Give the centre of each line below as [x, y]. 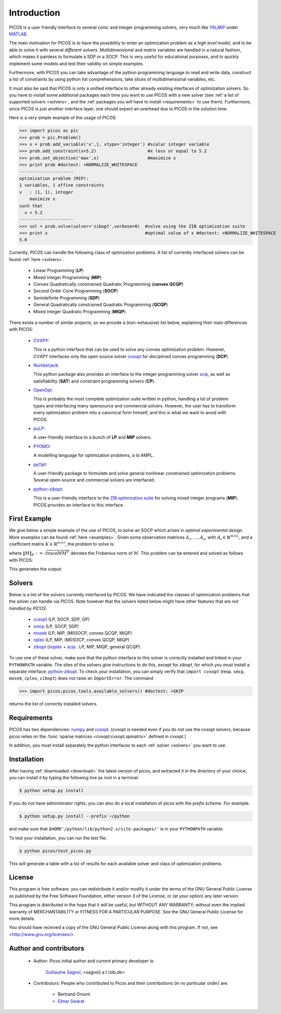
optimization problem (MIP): [54, 178]
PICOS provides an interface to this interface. [79, 505]
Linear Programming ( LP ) [58, 270]
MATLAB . [18, 34]
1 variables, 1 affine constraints [62, 185]
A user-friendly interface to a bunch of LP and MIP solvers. [93, 437]
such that [31, 206]
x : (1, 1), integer [46, 192]
